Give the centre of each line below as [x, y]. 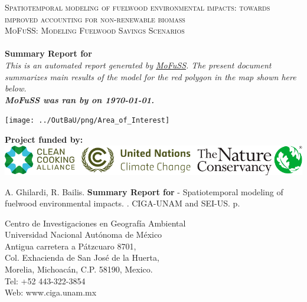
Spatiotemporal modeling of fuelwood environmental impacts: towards [138, 7]
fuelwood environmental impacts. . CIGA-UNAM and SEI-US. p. [123, 203]
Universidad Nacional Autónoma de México [84, 234]
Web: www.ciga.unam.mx [51, 292]
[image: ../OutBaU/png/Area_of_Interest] [87, 121]
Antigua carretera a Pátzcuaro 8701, [71, 246]
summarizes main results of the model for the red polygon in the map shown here [151, 76]
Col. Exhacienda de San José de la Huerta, [82, 257]
